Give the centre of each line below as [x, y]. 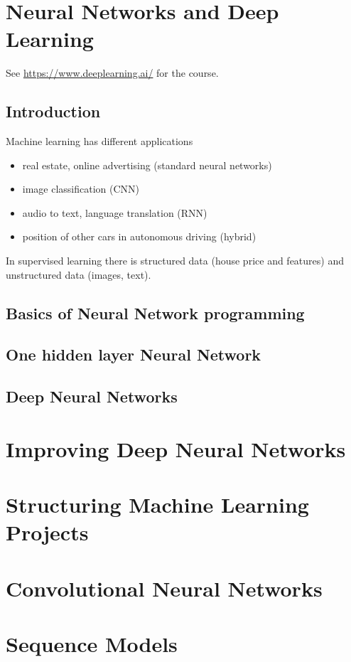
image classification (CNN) [81, 189]
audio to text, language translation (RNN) [115, 212]
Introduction [53, 111]
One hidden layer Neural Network [134, 354]
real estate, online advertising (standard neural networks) [147, 165]
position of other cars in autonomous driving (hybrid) [139, 236]
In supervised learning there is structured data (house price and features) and [175, 261]
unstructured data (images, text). [79, 274]
